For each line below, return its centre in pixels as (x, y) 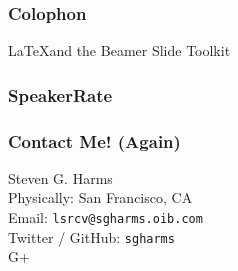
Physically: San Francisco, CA (100, 197)
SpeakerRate (60, 94)
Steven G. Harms (60, 177)
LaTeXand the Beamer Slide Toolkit (119, 50)
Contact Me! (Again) (94, 140)
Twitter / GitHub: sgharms (91, 236)
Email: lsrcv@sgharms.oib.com (105, 217)
